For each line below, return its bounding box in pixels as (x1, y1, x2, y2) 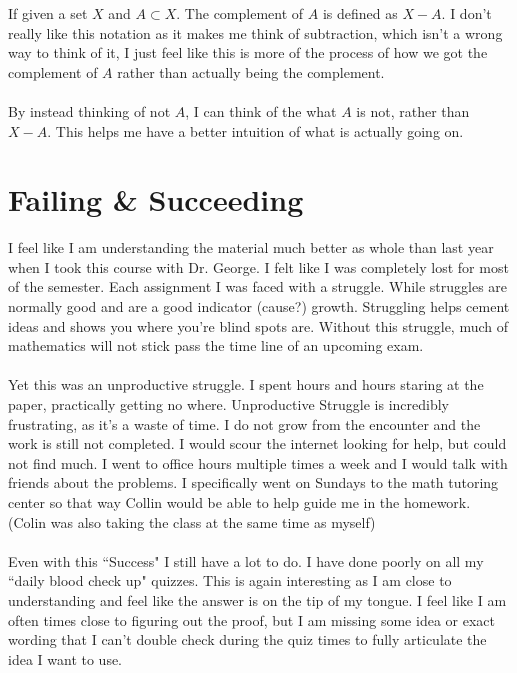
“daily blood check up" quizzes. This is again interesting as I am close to (8, 570, 452, 591)
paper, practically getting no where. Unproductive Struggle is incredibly (8, 394, 449, 415)
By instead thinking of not (8, 100, 171, 121)
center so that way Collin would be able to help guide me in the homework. (8, 492, 471, 512)
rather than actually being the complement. (117, 61, 385, 82)
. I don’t (441, 3, 492, 23)
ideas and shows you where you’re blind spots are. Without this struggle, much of (8, 315, 509, 336)
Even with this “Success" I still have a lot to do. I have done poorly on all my (8, 550, 484, 571)
